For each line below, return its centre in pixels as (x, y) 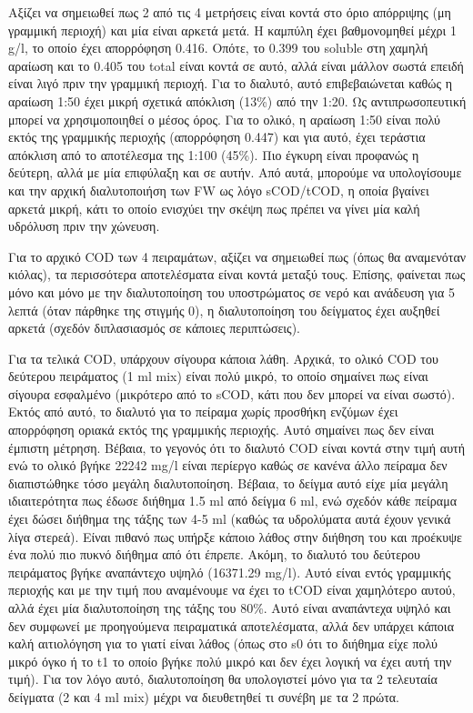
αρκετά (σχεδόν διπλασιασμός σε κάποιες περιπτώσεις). (154, 328)
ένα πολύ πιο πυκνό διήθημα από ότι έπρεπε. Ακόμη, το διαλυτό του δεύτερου (215, 554)
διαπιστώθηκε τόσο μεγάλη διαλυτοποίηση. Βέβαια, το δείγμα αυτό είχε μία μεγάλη (228, 482)
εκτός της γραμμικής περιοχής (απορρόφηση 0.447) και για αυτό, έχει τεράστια (217, 137)
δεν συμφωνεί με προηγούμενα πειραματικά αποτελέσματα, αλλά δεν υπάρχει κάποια (231, 625)
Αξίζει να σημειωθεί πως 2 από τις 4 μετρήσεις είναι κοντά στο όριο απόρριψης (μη (230, 12)
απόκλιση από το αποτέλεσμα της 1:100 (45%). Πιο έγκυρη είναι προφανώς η (214, 154)
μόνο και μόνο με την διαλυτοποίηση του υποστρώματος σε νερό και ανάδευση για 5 (231, 291)
